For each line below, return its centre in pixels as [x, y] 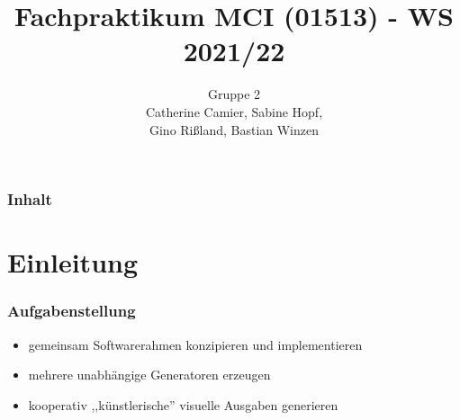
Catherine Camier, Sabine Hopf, [234, 111]
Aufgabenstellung [72, 311]
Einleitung [73, 262]
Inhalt [30, 199]
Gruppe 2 [234, 94]
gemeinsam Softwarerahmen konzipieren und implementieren [195, 344]
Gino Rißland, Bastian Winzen [234, 129]
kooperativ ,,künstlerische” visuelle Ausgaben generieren [183, 404]
